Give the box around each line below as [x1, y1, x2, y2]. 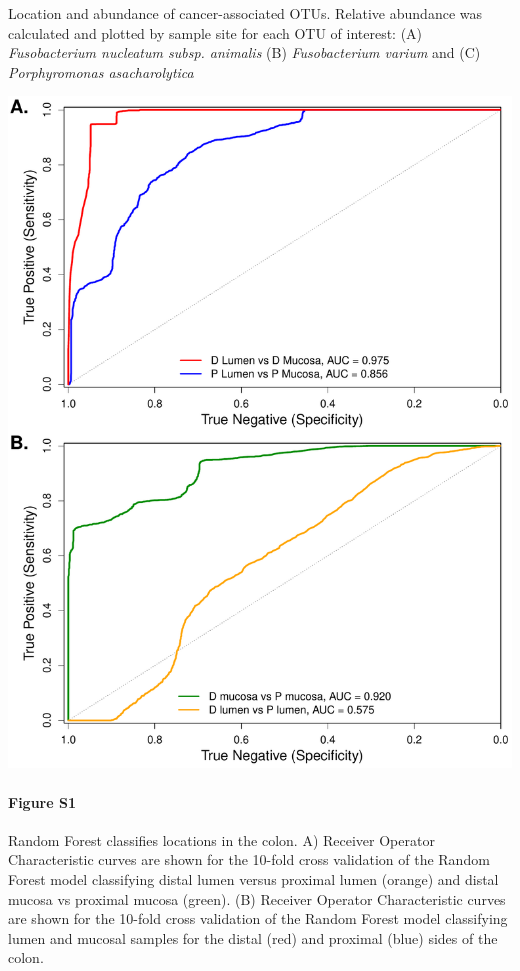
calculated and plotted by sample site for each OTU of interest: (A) [8, 22, 423, 43]
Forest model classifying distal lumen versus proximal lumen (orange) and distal [8, 868, 499, 889]
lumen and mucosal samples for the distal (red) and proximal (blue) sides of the [8, 927, 498, 948]
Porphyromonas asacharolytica [8, 61, 194, 82]
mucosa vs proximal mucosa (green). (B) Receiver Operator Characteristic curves [8, 888, 506, 909]
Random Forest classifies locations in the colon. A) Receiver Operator [8, 829, 435, 850]
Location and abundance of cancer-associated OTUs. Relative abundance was [8, 3, 482, 23]
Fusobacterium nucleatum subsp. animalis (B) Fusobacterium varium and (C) [8, 42, 481, 63]
